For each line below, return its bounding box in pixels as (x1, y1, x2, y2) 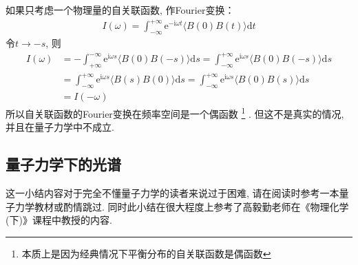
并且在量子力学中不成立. (6, 120, 114, 134)
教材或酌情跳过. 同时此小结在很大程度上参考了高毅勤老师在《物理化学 (34, 199, 349, 213)
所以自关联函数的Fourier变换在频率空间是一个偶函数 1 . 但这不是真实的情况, (6, 105, 344, 120)
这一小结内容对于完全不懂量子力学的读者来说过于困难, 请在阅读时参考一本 (6, 186, 339, 200)
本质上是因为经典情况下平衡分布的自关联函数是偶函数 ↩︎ (21, 246, 271, 261)
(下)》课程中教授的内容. (6, 213, 112, 227)
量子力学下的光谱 (6, 153, 121, 175)
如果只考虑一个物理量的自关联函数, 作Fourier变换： (6, 3, 235, 17)
